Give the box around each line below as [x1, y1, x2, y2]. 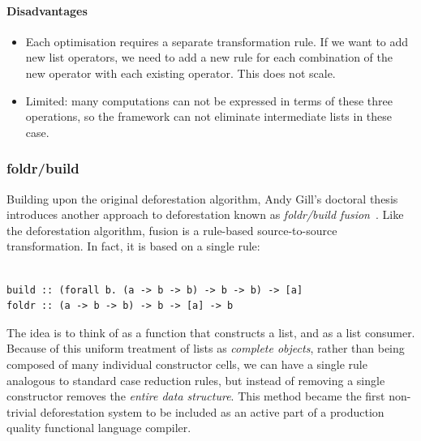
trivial [6, 403, 37, 420]
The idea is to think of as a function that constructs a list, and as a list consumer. [6, 323, 415, 340]
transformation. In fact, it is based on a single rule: [6, 238, 260, 255]
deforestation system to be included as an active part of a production [40, 403, 384, 420]
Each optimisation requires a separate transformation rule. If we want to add [25, 32, 409, 49]
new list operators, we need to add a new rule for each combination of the [25, 49, 393, 66]
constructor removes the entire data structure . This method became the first [6, 387, 385, 405]
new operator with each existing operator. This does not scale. [25, 64, 336, 81]
